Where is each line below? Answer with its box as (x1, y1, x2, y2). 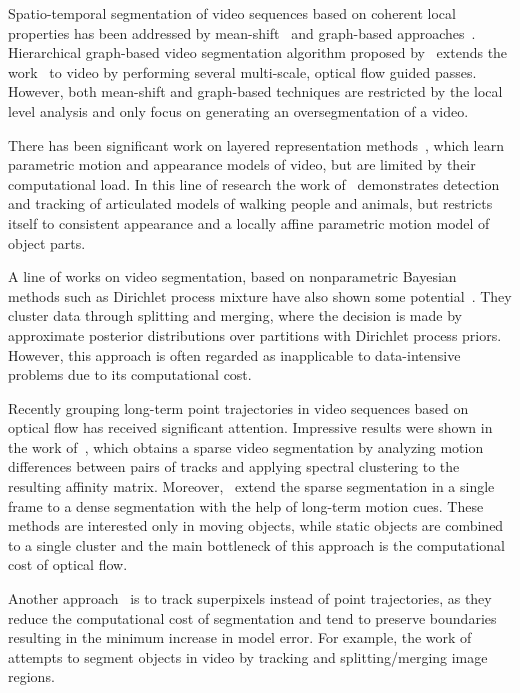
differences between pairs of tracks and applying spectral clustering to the (8, 456, 460, 477)
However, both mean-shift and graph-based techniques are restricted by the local (8, 81, 503, 102)
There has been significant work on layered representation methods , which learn (8, 134, 504, 155)
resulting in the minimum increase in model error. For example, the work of (8, 627, 472, 648)
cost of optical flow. (8, 554, 128, 575)
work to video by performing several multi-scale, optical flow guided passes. (8, 61, 477, 82)
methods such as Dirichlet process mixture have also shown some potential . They (8, 285, 512, 306)
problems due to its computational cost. (8, 364, 252, 385)
